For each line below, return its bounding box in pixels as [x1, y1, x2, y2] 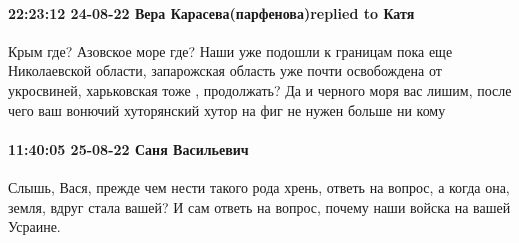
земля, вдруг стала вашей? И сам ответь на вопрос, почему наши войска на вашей [8, 196, 511, 217]
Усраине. [8, 216, 61, 237]
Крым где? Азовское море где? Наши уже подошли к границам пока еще [8, 40, 453, 61]
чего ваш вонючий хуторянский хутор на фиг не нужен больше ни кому [8, 99, 446, 120]
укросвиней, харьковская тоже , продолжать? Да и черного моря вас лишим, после [8, 79, 512, 100]
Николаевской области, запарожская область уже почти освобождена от [8, 60, 442, 81]
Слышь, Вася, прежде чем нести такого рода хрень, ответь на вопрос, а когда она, [8, 176, 510, 197]
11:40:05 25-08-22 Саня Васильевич [8, 138, 249, 159]
